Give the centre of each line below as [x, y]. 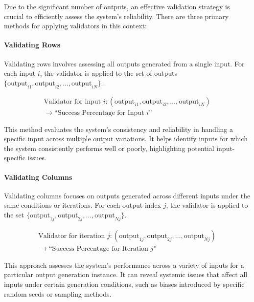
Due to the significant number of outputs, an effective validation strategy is [117, 6]
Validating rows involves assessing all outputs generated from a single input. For [124, 63]
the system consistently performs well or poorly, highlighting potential [109, 148]
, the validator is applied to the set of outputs [108, 73]
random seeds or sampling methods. [58, 293]
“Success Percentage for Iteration [98, 248]
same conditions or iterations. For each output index [83, 205]
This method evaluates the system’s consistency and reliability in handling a [119, 129]
